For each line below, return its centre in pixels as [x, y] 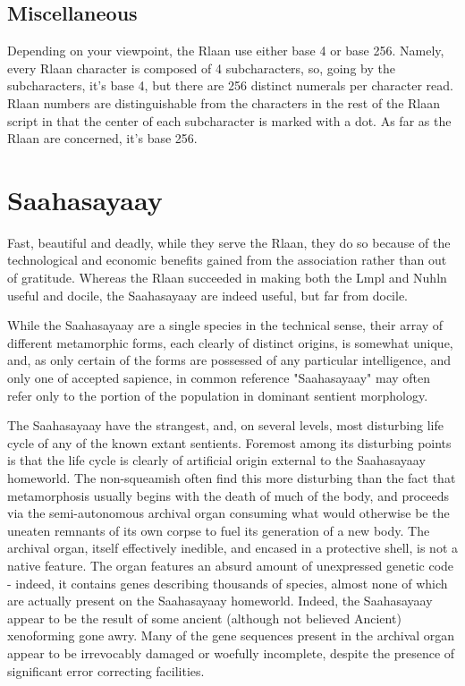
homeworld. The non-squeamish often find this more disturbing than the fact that [232, 478]
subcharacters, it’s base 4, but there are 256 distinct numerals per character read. [230, 85]
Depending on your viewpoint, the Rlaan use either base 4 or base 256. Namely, [226, 51]
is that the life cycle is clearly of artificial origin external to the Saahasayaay [216, 460]
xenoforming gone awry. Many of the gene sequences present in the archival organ [231, 635]
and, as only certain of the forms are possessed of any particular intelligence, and [229, 360]
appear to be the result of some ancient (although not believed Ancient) [204, 618]
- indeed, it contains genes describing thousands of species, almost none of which [228, 583]
